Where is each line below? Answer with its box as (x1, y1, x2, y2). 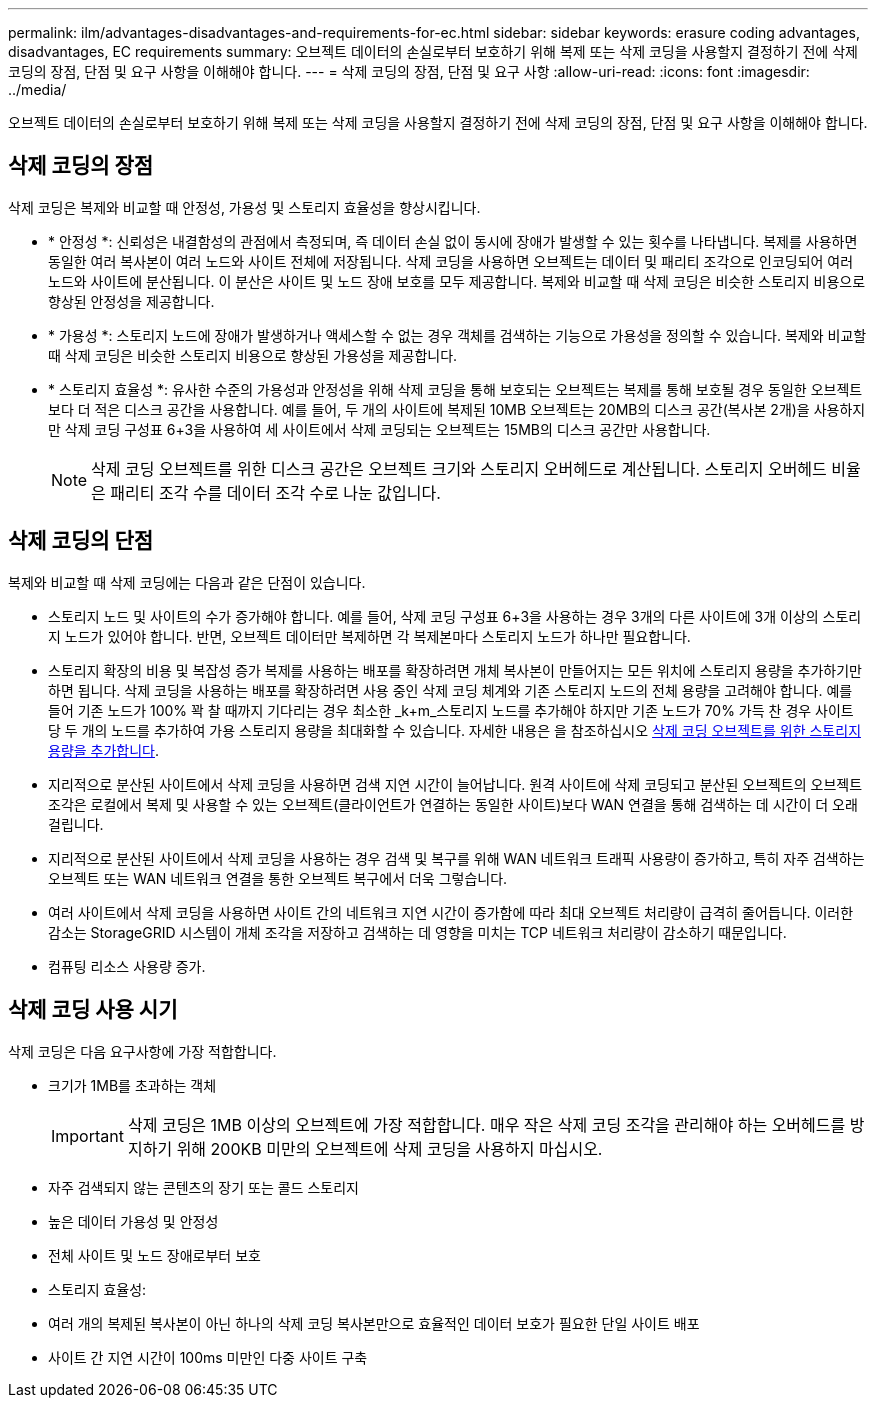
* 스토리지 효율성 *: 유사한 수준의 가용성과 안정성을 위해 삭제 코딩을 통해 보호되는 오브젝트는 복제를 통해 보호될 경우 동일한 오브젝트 (48, 380, 863, 398)
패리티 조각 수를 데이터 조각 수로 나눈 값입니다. (110, 482, 441, 503)
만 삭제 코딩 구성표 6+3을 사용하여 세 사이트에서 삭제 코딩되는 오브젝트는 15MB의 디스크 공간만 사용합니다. (48, 420, 711, 438)
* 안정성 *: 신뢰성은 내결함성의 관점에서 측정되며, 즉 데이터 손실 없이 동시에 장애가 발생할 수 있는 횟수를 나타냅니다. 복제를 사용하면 (48, 232, 858, 250)
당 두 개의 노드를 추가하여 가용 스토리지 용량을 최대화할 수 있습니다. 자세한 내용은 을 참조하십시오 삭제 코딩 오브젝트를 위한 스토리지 (48, 721, 862, 739)
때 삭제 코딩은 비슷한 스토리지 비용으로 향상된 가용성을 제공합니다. (48, 346, 458, 364)
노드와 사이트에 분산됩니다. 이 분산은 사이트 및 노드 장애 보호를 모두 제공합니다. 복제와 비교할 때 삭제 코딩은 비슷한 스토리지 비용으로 (48, 272, 866, 290)
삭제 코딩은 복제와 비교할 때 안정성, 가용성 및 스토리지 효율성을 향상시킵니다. (8, 198, 481, 216)
